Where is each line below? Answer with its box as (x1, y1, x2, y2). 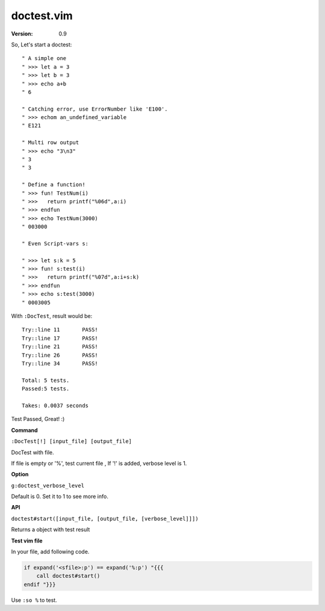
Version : (11, 30, 33, 37)
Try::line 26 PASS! (22, 352, 99, 358)
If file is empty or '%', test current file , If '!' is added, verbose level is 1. (11, 459, 187, 467)
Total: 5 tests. (22, 376, 70, 384)
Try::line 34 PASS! (22, 360, 99, 367)
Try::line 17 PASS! (22, 334, 99, 342)
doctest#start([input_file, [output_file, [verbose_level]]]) (11, 515, 199, 522)
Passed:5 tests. (22, 385, 70, 392)
